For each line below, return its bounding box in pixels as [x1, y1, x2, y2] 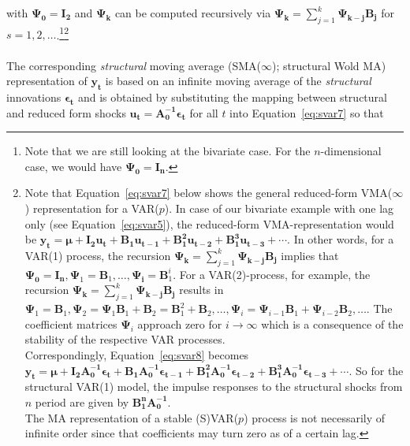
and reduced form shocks [6, 104, 126, 121]
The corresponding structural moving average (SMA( [6, 57, 261, 73]
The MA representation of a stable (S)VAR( [24, 409, 239, 426]
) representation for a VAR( [24, 200, 159, 216]
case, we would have [24, 158, 122, 174]
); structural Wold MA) [272, 57, 386, 73]
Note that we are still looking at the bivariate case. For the [24, 143, 311, 159]
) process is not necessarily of [244, 409, 386, 426]
